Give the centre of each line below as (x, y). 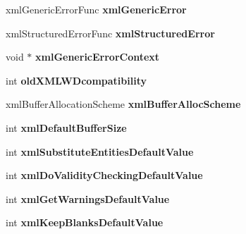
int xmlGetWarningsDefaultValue (88, 198)
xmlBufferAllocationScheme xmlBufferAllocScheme (123, 104)
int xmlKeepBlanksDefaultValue (85, 222)
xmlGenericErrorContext (98, 57)
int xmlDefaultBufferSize (66, 127)
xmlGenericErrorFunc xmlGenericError (96, 9)
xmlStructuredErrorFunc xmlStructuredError (110, 33)
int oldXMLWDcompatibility (76, 80)
